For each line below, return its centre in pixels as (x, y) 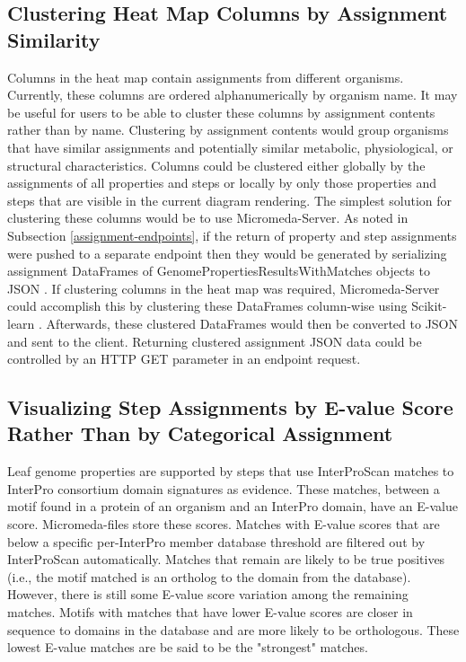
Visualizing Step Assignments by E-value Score (230, 407)
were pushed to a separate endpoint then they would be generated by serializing (227, 253)
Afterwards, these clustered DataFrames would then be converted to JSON (252, 323)
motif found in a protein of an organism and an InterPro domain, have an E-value (233, 506)
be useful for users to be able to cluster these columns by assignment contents (221, 112)
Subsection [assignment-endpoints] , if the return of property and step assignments (232, 235)
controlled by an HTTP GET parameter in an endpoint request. (184, 359)
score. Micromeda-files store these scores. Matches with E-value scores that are (224, 524)
